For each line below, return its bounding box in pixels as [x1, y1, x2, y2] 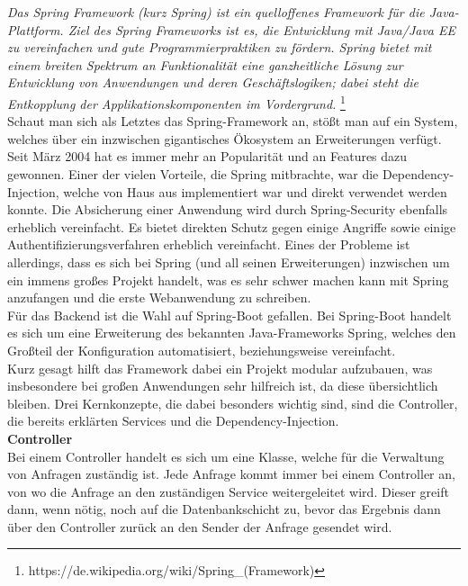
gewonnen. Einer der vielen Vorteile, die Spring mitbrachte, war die [7, 165, 379, 183]
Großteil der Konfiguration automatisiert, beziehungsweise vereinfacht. [7, 340, 396, 359]
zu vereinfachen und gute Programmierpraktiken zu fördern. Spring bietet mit [7, 38, 432, 57]
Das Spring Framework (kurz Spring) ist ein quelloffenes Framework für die [7, 3, 425, 21]
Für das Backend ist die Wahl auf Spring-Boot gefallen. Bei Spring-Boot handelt [7, 305, 452, 324]
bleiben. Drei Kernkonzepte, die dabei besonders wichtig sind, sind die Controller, [7, 393, 458, 412]
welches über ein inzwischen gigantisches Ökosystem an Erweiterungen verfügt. [7, 129, 442, 148]
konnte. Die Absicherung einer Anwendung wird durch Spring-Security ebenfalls [7, 200, 448, 219]
